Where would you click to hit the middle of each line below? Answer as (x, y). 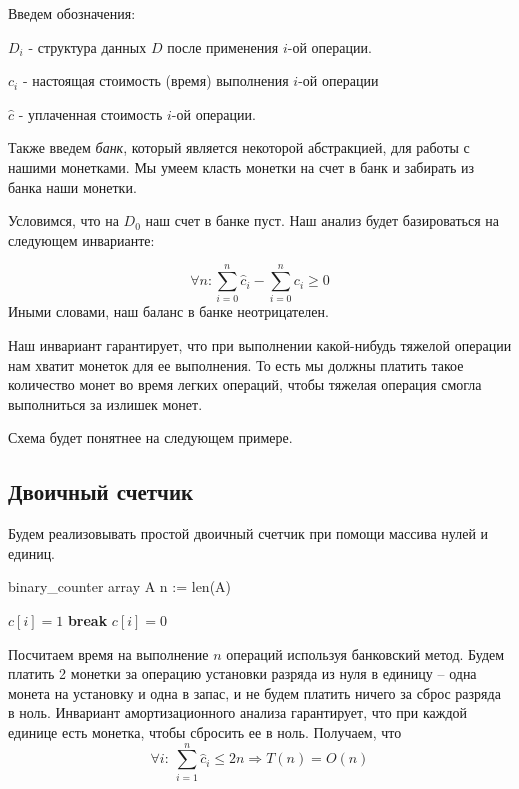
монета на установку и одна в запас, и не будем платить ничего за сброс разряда (254, 692)
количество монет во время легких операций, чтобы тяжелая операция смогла (245, 384)
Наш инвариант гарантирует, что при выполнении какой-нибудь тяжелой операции (260, 345)
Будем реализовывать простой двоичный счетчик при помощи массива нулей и (248, 533)
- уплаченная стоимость (90, 113)
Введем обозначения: (72, 13)
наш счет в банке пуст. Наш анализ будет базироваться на (322, 220)
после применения (223, 46)
